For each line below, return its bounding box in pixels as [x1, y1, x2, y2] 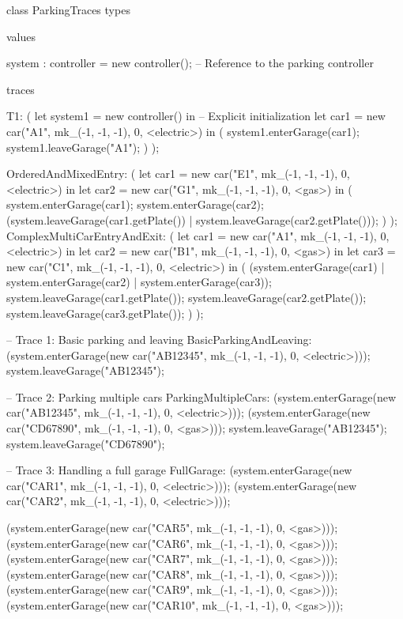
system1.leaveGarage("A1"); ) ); [6, 138, 160, 155]
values [6, 28, 36, 44]
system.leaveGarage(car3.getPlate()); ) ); [6, 304, 204, 321]
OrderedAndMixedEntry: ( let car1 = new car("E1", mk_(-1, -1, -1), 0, [6, 165, 350, 182]
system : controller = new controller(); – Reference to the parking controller [6, 55, 374, 71]
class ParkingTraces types [6, 2, 130, 17]
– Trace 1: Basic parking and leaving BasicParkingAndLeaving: [6, 331, 312, 348]
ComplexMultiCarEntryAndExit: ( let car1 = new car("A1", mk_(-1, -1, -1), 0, [6, 227, 390, 243]
